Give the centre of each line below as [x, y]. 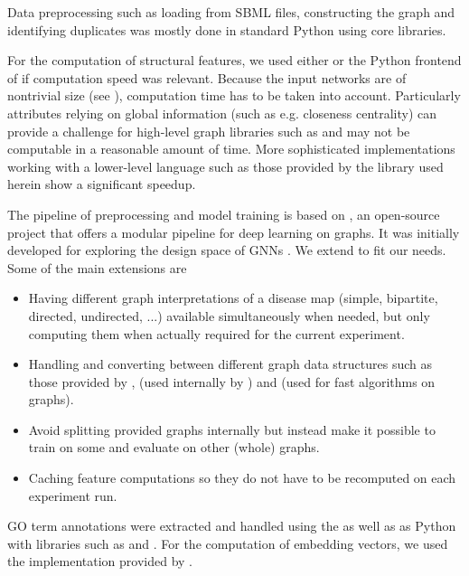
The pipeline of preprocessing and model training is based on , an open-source [224, 214]
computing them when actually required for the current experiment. [216, 333]
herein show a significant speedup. [102, 184]
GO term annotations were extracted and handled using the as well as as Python [232, 526]
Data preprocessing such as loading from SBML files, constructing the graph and [231, 12]
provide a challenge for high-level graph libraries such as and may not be [209, 131]
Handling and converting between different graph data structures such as [230, 364]
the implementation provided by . [100, 561]
